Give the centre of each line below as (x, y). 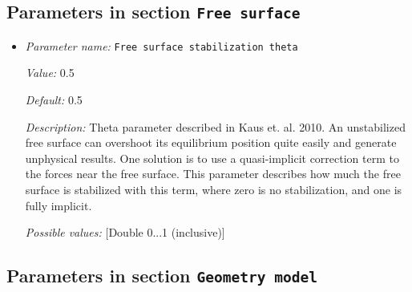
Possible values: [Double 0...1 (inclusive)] (125, 232)
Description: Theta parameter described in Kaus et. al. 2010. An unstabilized (215, 126)
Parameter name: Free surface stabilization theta (162, 45)
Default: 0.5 (54, 100)
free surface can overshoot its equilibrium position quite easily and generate (211, 142)
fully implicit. (59, 205)
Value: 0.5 (50, 73)
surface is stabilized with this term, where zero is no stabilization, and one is (214, 189)
